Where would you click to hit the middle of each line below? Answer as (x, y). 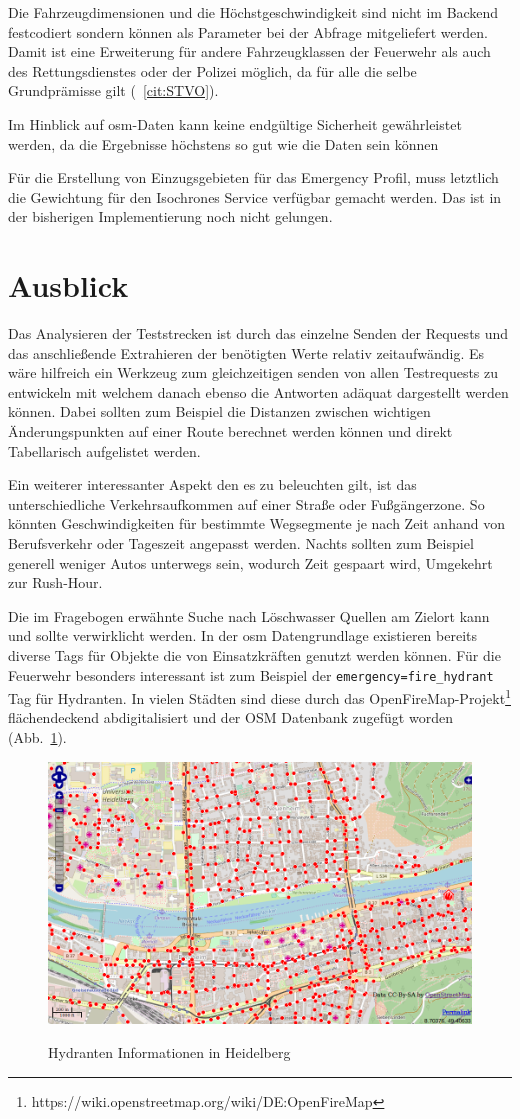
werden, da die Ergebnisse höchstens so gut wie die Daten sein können (223, 143)
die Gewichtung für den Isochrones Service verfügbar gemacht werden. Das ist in (255, 196)
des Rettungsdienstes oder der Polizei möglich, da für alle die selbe (212, 70)
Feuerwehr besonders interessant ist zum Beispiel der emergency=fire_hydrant (251, 674)
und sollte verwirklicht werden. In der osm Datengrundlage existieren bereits (243, 635)
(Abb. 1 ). (37, 737)
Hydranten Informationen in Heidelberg (169, 1051)
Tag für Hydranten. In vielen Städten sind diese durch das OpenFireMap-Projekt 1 (259, 696)
